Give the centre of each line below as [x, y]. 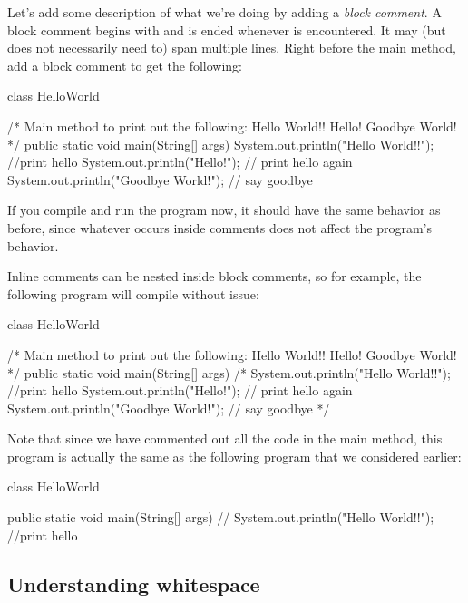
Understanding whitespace [134, 584]
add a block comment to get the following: [125, 65]
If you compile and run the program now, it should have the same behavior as [224, 210]
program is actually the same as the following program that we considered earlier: [234, 456]
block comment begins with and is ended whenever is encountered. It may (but [227, 29]
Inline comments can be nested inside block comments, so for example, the [214, 276]
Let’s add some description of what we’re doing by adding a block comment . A [224, 12]
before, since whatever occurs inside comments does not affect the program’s [220, 227]
